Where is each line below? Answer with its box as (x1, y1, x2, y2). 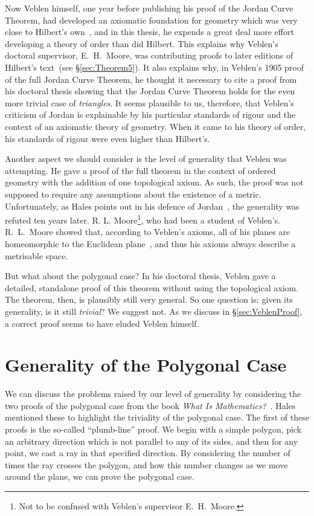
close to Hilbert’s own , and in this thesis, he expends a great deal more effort (5, 25, 294, 38)
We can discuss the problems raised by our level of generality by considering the (5, 387, 301, 400)
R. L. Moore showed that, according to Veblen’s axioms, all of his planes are (5, 225, 290, 238)
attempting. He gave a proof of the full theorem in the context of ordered (5, 164, 276, 176)
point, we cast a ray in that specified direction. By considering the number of (5, 447, 290, 459)
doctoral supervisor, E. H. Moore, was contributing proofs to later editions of (5, 49, 293, 62)
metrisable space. (5, 249, 68, 262)
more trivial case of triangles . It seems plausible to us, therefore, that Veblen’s (5, 96, 294, 109)
